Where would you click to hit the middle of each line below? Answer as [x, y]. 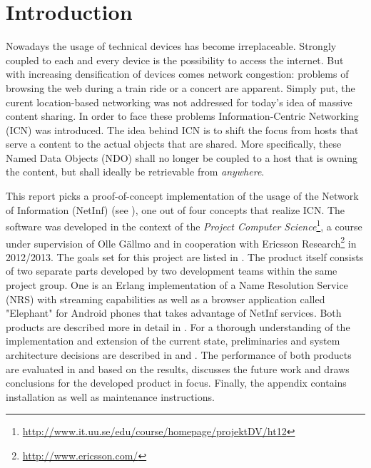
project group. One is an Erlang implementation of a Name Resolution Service [177, 284]
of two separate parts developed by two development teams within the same [172, 271]
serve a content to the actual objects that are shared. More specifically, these [174, 144]
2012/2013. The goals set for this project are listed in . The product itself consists [185, 256]
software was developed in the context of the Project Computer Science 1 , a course [184, 225]
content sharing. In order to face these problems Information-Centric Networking [182, 116]
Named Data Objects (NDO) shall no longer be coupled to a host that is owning [182, 157]
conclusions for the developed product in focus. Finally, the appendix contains [176, 383]
